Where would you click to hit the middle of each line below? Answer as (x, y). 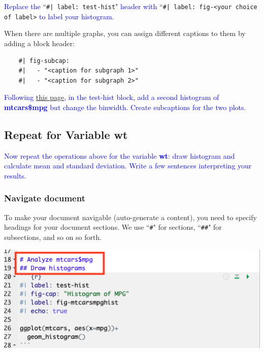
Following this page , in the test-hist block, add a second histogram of (112, 97)
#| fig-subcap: (44, 61)
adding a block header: (39, 43)
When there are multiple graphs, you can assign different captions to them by (125, 33)
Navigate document (45, 198)
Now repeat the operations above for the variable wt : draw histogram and (120, 155)
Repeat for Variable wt (66, 134)
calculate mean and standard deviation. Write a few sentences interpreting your (128, 166)
